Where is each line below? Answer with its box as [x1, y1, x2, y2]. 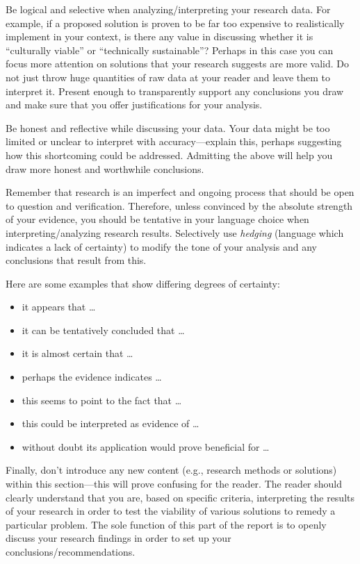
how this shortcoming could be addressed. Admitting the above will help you [6, 147, 333, 162]
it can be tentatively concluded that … [22, 322, 185, 337]
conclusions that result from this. [6, 253, 147, 267]
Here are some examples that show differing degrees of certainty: [6, 276, 280, 290]
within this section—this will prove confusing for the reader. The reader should [6, 476, 343, 491]
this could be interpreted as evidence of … [22, 416, 199, 431]
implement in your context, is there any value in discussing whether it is [6, 29, 313, 44]
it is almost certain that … [22, 346, 133, 360]
